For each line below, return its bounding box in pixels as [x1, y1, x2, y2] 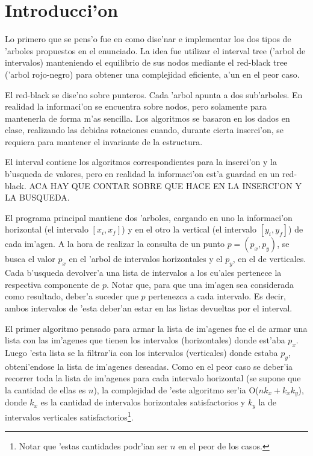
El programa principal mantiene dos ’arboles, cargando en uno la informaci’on [5, 211, 293, 223]
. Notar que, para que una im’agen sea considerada [106, 278, 294, 290]
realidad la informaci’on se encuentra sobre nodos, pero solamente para [5, 100, 267, 113]
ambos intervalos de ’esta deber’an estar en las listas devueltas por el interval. [5, 302, 293, 314]
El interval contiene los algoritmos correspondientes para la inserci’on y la [5, 155, 277, 168]
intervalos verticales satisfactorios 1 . [5, 408, 134, 423]
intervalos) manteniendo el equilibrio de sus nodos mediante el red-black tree [5, 56, 288, 69]
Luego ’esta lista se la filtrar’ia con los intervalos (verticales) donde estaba [5, 346, 278, 358]
